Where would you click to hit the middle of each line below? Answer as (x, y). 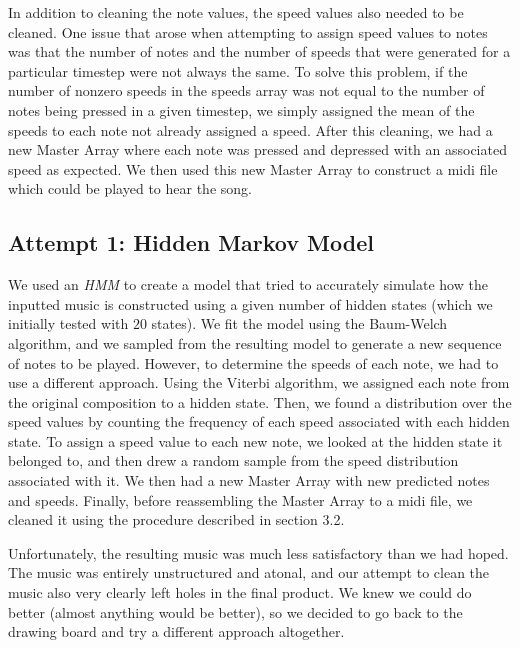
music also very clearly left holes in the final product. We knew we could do (240, 592)
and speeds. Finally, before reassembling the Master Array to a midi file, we (240, 499)
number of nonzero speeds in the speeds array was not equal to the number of (246, 90)
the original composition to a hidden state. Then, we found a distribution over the (260, 401)
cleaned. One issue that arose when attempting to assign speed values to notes (248, 31)
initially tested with (68, 323)
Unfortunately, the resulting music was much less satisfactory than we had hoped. (258, 552)
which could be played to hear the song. (130, 188)
